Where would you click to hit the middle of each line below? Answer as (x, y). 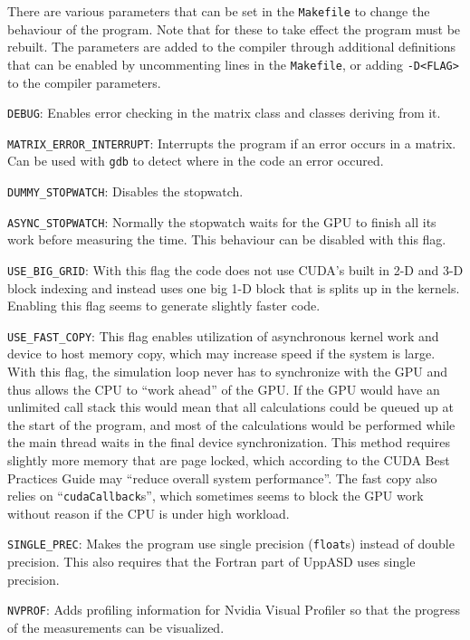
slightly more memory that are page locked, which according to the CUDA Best (229, 460)
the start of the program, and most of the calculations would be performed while (231, 424)
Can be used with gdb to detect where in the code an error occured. (196, 161)
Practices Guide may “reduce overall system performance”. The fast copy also (222, 478)
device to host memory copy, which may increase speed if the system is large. (221, 353)
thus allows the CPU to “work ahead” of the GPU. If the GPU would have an (224, 389)
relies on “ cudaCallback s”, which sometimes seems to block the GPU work (216, 496)
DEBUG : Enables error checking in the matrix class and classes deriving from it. (224, 113)
